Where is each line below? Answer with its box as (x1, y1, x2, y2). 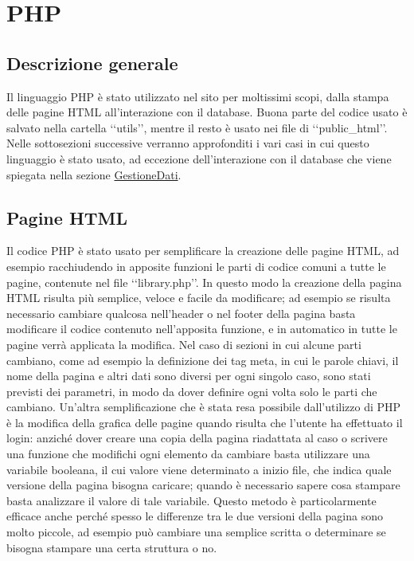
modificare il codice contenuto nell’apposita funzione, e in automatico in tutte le (6, 320, 397, 337)
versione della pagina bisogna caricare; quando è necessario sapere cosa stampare (6, 477, 400, 493)
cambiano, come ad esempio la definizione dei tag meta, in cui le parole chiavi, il (6, 351, 399, 368)
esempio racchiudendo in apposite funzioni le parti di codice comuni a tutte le (6, 257, 386, 274)
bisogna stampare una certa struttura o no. (6, 539, 217, 555)
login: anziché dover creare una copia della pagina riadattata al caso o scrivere (6, 430, 388, 446)
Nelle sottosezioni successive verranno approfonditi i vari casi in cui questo (6, 135, 369, 151)
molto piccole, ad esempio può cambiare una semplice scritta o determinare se (6, 524, 386, 540)
